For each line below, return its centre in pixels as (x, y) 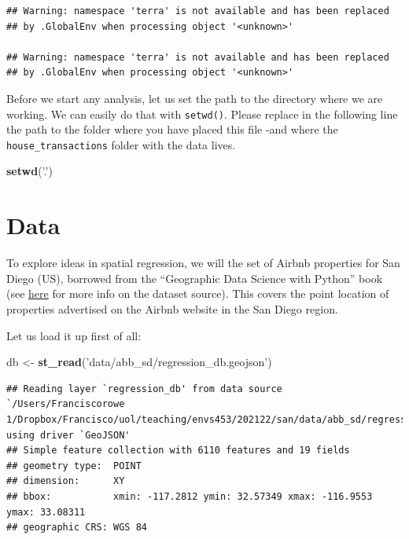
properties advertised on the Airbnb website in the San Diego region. (172, 308)
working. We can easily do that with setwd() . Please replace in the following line (202, 114)
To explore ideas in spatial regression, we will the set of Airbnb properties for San (203, 263)
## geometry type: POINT (74, 466)
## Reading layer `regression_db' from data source (144, 389)
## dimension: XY (66, 481)
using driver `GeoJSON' (68, 435)
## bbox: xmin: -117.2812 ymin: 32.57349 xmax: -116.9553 (190, 496)
